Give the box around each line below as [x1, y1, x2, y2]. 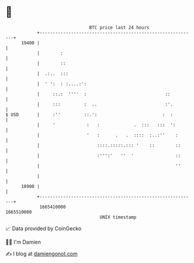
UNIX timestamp [99, 214, 137, 220]
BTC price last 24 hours [89, 25, 150, 30]
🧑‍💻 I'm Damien [5, 238, 41, 245]
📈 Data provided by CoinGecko [5, 225, 82, 232]
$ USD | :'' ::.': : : [5, 111, 174, 118]
